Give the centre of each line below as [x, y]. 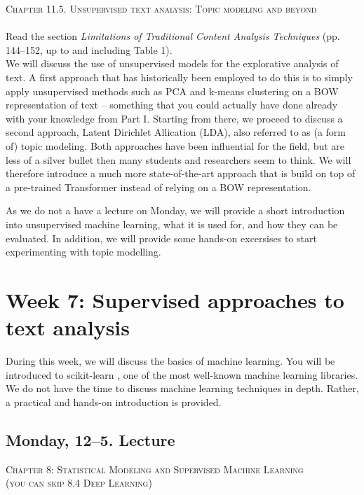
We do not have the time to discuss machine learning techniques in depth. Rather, [182, 388]
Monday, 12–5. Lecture [90, 439]
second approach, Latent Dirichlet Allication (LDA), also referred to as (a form [176, 132]
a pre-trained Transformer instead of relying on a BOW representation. [159, 187]
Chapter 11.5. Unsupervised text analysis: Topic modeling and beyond [161, 8]
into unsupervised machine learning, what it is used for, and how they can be [172, 224]
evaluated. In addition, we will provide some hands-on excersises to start [161, 238]
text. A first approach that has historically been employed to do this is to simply [179, 77]
